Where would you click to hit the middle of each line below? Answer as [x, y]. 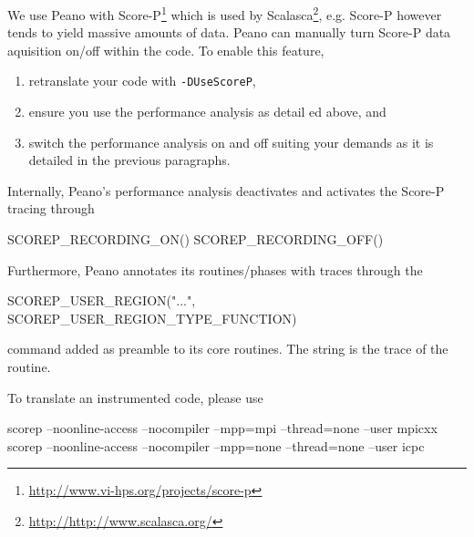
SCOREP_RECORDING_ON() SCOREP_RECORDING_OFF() [196, 239]
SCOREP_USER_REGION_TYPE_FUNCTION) [152, 318]
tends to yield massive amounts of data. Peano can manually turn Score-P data [229, 32]
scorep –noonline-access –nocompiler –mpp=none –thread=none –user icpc [216, 445]
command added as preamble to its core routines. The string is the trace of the [228, 349]
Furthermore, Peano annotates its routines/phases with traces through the [215, 269]
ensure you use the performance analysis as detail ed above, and [207, 112]
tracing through [51, 208]
